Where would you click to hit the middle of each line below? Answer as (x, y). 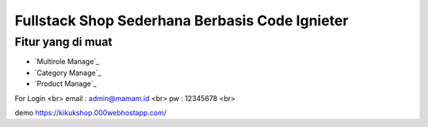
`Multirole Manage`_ (67, 62)
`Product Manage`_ (65, 84)
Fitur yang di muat (63, 42)
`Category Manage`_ (68, 73)
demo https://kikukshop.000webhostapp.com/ (90, 112)
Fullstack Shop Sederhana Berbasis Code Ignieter (182, 21)
